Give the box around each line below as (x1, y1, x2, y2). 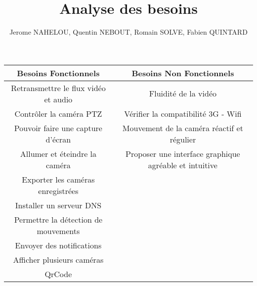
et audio (44, 93, 73, 105)
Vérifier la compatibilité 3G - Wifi (124, 107, 242, 119)
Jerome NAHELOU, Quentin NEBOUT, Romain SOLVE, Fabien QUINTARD (9, 27, 248, 37)
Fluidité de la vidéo (149, 88, 217, 99)
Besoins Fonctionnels (17, 67, 100, 79)
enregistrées (38, 185, 79, 196)
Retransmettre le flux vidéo (11, 82, 106, 94)
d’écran (45, 133, 71, 145)
